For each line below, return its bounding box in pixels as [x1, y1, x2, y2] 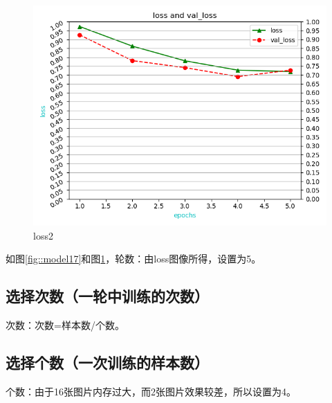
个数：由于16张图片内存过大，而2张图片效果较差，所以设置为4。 [6, 384, 296, 398]
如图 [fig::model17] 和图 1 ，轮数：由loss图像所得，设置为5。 [6, 251, 261, 266]
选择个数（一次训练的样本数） [6, 351, 209, 373]
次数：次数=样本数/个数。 [6, 317, 124, 332]
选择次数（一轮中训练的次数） [6, 285, 209, 307]
